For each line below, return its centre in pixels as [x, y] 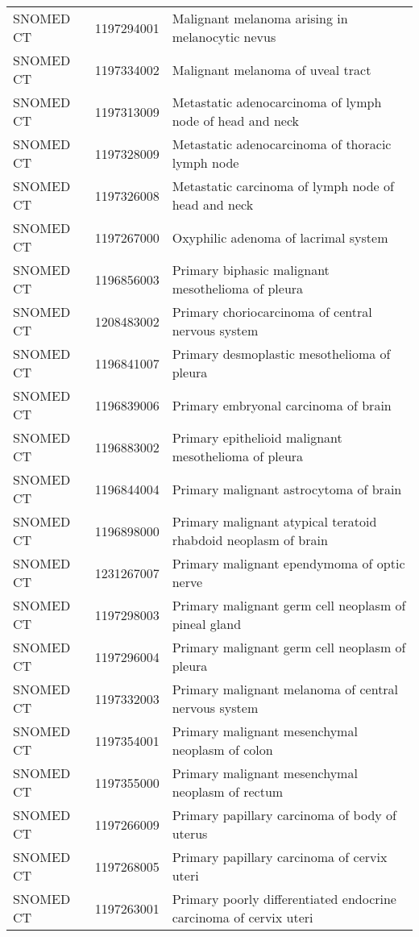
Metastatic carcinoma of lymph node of [283, 186]
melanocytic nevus [224, 37]
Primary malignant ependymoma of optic [288, 563]
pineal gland [207, 624]
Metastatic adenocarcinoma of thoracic [282, 144]
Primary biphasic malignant [251, 270]
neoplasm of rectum [228, 791]
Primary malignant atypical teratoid [274, 521]
